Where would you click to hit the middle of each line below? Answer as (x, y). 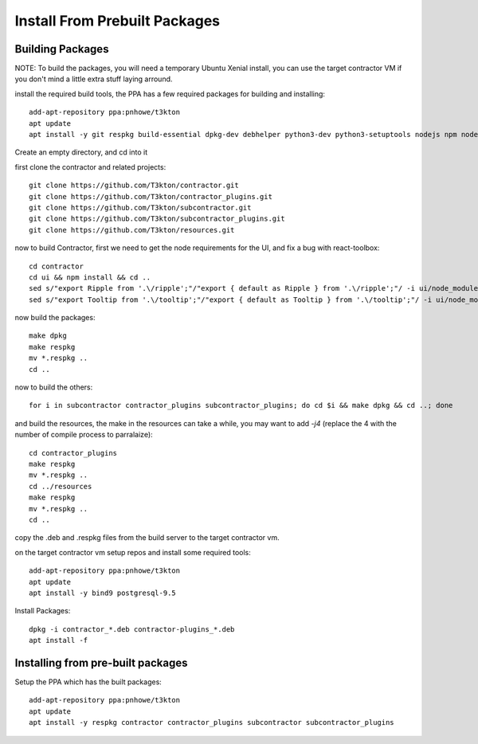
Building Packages (62, 49)
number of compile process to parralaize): (84, 435)
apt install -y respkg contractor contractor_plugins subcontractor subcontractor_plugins (212, 722)
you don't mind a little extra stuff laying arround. (94, 79)
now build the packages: (55, 318)
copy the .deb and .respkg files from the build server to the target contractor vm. (147, 538)
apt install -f (59, 640)
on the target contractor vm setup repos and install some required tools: (133, 552)
